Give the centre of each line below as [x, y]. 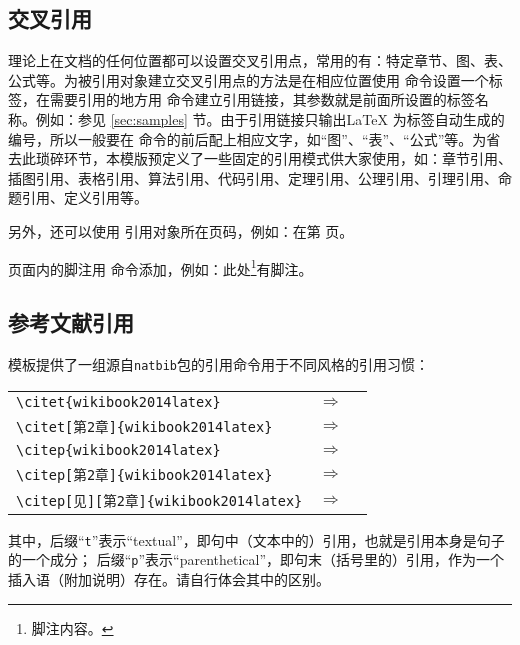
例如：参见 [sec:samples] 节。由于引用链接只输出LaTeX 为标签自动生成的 [270, 118]
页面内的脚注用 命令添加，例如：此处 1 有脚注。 [160, 267]
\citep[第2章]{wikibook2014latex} [144, 474]
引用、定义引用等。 [84, 197]
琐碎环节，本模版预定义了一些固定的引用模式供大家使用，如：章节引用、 [273, 158]
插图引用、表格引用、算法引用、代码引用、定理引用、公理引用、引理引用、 [253, 177]
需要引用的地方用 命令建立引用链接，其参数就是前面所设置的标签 [262, 99]
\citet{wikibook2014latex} [118, 401]
